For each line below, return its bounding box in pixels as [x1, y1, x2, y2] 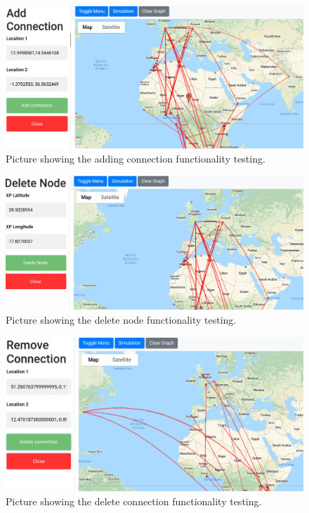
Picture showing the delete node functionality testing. [6, 312, 237, 327]
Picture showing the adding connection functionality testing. [6, 151, 265, 165]
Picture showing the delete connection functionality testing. [6, 493, 262, 508]
